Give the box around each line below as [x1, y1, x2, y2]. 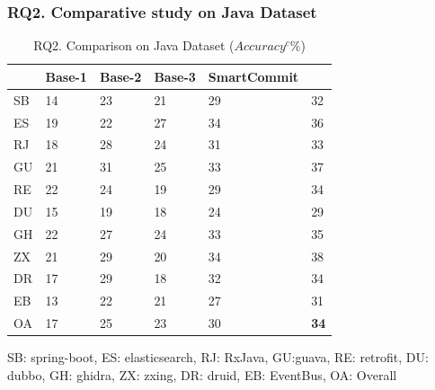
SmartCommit [208, 66, 299, 85]
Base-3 [154, 66, 196, 85]
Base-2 [99, 66, 142, 85]
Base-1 [45, 66, 87, 85]
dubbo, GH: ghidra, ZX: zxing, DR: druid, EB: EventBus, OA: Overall [7, 365, 397, 384]
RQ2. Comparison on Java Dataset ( [33, 36, 235, 55]
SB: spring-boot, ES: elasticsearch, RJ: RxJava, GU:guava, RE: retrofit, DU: [7, 348, 429, 367]
